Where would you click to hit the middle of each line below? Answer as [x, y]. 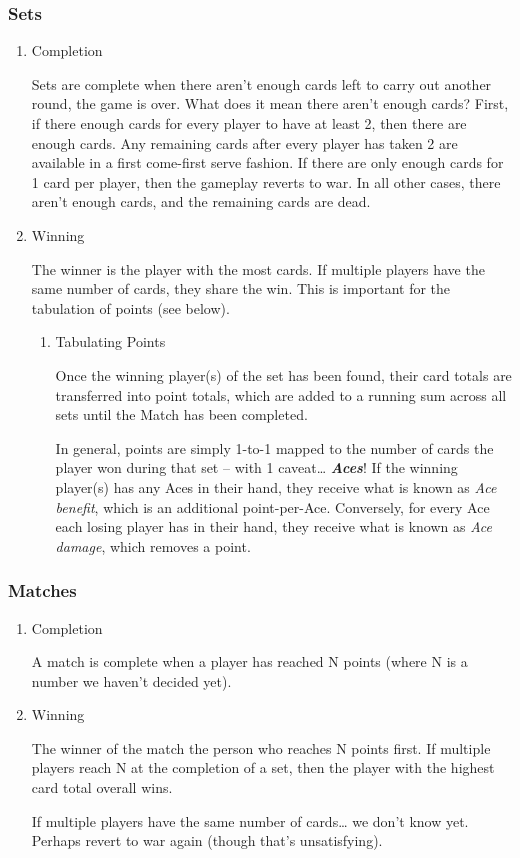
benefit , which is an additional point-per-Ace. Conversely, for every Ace [272, 506]
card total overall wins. [102, 787]
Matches [42, 590]
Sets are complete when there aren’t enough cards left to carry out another [261, 83]
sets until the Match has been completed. [181, 414]
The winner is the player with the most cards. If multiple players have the [258, 268]
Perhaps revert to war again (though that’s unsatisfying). [207, 840]
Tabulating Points [110, 341]
